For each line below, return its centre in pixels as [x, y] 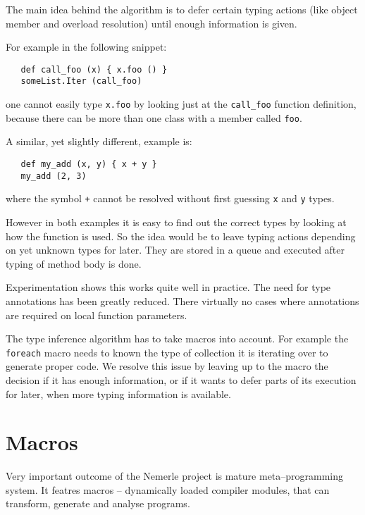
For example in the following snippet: [86, 47]
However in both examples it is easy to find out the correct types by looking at [176, 222]
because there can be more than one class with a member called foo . [154, 117]
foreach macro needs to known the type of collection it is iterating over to [167, 352]
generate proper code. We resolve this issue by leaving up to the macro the [167, 366]
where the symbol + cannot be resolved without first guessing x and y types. [170, 198]
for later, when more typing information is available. [118, 393]
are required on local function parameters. [97, 315]
